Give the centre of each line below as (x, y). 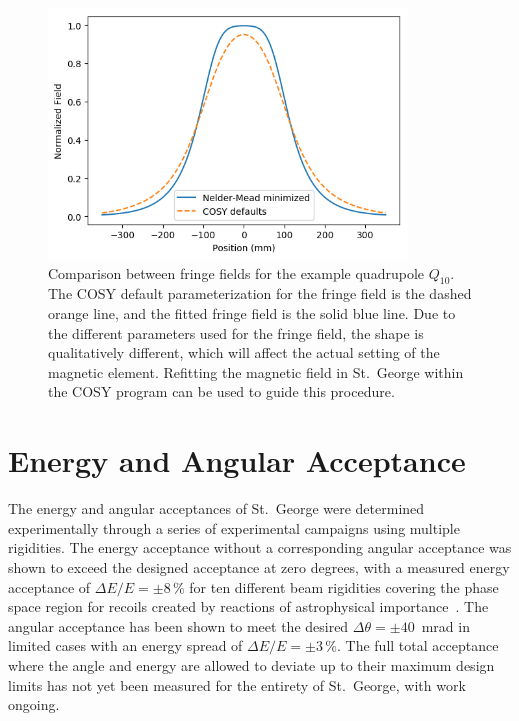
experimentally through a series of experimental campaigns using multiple (234, 527)
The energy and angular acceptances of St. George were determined (216, 508)
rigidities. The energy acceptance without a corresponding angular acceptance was (260, 547)
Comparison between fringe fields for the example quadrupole (236, 272)
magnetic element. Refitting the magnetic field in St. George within (256, 371)
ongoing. (34, 704)
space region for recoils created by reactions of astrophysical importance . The (248, 606)
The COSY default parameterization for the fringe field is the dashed (260, 293)
